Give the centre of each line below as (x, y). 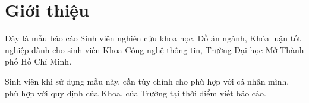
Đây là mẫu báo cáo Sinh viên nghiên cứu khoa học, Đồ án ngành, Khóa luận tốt (153, 38)
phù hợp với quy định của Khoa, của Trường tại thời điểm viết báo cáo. (135, 93)
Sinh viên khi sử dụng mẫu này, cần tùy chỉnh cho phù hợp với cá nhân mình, (147, 81)
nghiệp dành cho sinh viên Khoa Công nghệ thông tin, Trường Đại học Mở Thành (154, 49)
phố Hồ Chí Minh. (38, 61)
